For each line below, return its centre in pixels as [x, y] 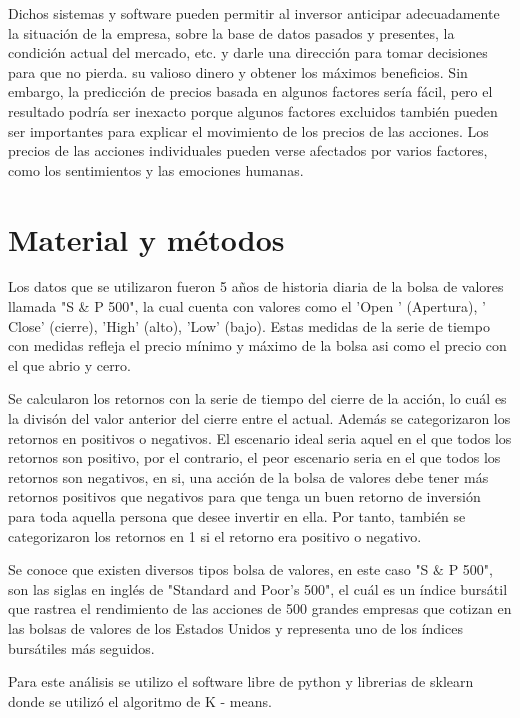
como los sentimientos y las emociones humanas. [156, 169]
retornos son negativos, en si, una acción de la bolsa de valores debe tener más [248, 476]
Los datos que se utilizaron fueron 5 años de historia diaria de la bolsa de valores [256, 286]
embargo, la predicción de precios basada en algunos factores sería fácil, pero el [250, 91]
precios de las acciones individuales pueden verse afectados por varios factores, [248, 150]
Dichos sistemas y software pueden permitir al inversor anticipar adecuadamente [254, 13]
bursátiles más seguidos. [81, 647]
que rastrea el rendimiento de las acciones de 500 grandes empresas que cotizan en [260, 608]
